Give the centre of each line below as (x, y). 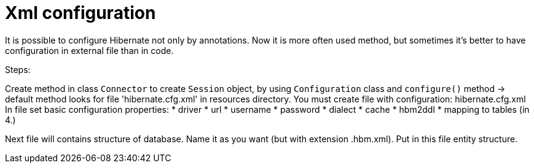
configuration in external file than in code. (89, 50)
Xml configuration (80, 13)
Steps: (18, 69)
